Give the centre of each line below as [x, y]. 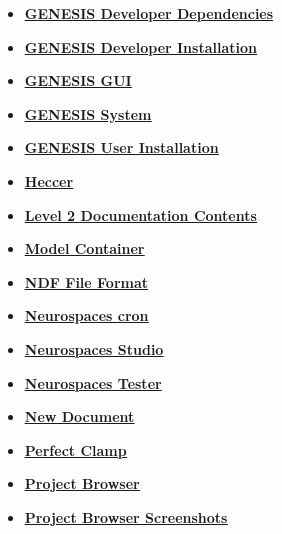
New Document [79, 416]
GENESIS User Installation [121, 147]
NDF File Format [86, 281]
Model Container [84, 248]
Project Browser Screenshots [126, 516]
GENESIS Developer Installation [140, 46]
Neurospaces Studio [94, 348]
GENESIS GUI [78, 80]
